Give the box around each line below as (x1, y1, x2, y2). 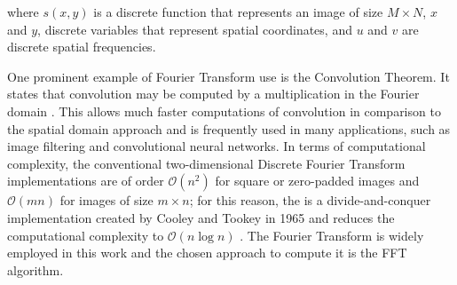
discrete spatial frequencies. (7, 37, 156, 56)
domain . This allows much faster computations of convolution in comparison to (7, 101, 441, 120)
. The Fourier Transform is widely (240, 226, 424, 244)
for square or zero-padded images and (215, 171, 420, 190)
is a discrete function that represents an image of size (93, 3, 383, 20)
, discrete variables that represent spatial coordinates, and (37, 20, 352, 38)
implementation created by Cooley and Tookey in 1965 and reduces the (7, 208, 395, 226)
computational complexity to (7, 226, 164, 244)
